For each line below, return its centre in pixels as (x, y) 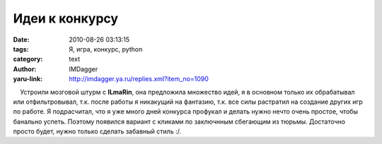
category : (28, 59)
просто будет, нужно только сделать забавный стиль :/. (97, 131)
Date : (21, 40)
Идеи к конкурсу (66, 18)
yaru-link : (28, 79)
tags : (21, 49)
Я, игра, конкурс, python (106, 49)
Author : (25, 69)
